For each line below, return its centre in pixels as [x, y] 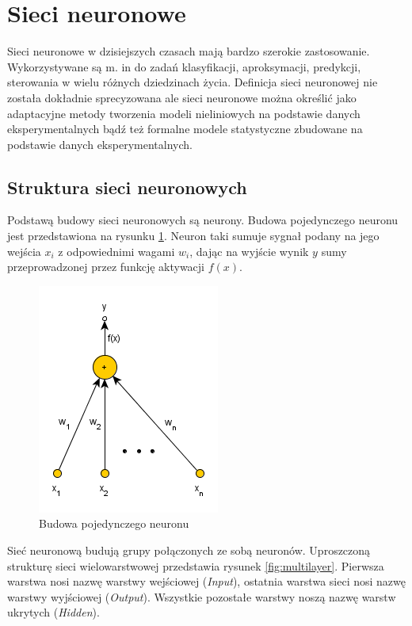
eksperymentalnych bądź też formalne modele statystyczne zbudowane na [185, 129]
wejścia [24, 251]
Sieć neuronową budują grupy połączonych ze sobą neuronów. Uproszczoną [189, 550]
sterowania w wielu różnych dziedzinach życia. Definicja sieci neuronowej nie [193, 82]
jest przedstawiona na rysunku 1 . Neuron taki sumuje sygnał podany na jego [193, 236]
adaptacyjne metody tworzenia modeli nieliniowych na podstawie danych [184, 113]
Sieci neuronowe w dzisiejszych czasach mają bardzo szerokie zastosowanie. [189, 51]
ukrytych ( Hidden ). [53, 612]
